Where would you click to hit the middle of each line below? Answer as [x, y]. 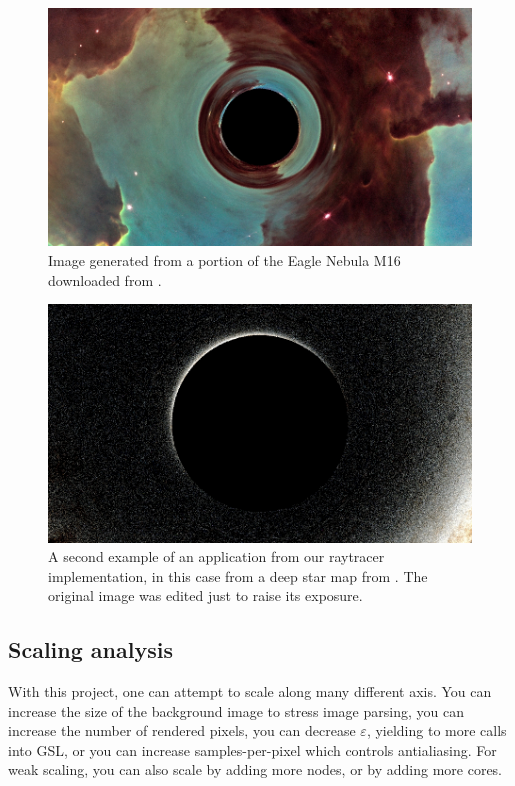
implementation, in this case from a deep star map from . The [238, 575]
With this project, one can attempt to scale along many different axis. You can [250, 691]
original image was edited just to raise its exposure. [205, 595]
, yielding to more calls [436, 730]
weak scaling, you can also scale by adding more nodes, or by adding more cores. [255, 769]
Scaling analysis [90, 649]
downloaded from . [105, 279]
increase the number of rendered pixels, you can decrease [182, 730]
